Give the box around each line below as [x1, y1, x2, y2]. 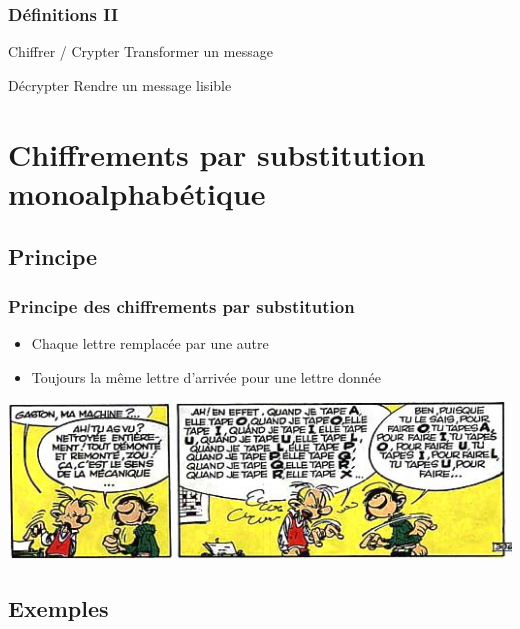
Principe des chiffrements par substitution [8, 293, 355, 318]
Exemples [8, 593, 109, 624]
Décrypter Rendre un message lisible [8, 74, 232, 95]
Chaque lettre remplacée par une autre [31, 332, 269, 353]
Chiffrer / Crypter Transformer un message [8, 41, 273, 62]
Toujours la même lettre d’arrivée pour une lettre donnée [31, 366, 381, 387]
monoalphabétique [8, 172, 266, 213]
